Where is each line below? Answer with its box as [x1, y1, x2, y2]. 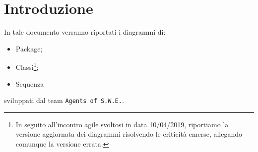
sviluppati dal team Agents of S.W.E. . [4, 95, 124, 105]
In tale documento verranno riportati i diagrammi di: [4, 27, 166, 37]
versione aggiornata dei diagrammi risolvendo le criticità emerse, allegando [15, 129, 243, 139]
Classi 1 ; [15, 60, 39, 72]
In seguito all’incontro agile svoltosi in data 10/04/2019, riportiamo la [15, 119, 229, 129]
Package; [15, 43, 43, 53]
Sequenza [15, 78, 44, 89]
